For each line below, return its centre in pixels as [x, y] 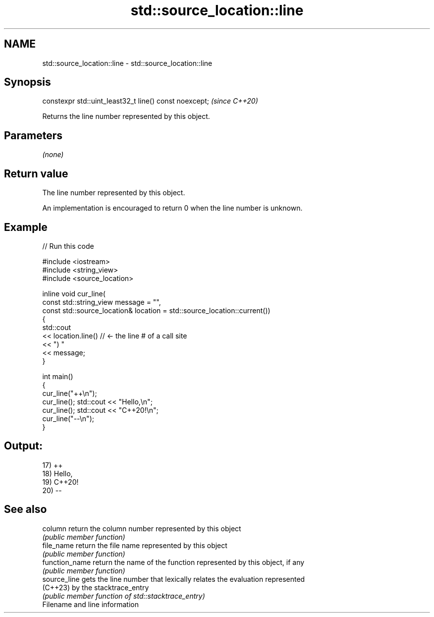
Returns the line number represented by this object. [126, 116]
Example [26, 227]
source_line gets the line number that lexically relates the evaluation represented [174, 579]
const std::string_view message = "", [102, 302]
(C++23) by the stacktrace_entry [96, 587]
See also [26, 509]
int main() [58, 376]
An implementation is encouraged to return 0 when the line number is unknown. [172, 208]
